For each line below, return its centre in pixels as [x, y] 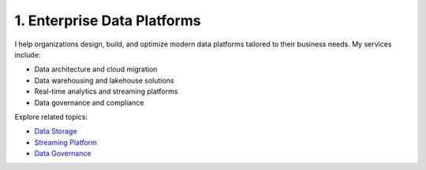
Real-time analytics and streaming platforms [106, 91]
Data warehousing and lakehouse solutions [104, 80]
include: [28, 54]
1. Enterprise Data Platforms [108, 20]
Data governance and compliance [89, 102]
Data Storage [56, 131]
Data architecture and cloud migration [96, 69]
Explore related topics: [51, 116]
